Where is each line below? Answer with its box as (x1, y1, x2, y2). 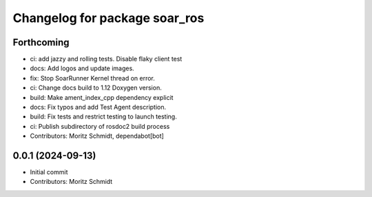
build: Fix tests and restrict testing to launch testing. (30, 112, 177, 121)
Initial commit (30, 168, 68, 176)
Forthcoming (12, 37, 70, 48)
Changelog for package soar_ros (12, 10, 205, 25)
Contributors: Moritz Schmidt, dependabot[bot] (30, 132, 165, 141)
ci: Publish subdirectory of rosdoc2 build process (30, 122, 170, 130)
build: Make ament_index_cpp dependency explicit (30, 93, 174, 101)
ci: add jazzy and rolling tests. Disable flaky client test (30, 55, 183, 63)
